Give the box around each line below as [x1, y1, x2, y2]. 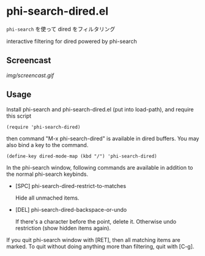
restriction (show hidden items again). [15, 224, 111, 232]
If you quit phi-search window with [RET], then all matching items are [6, 236, 181, 243]
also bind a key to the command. [6, 141, 89, 148]
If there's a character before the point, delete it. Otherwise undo [15, 217, 177, 225]
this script [6, 112, 32, 119]
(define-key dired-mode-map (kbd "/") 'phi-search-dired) [6, 153, 157, 159]
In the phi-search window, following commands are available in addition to [6, 164, 193, 171]
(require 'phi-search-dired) [6, 124, 81, 130]
